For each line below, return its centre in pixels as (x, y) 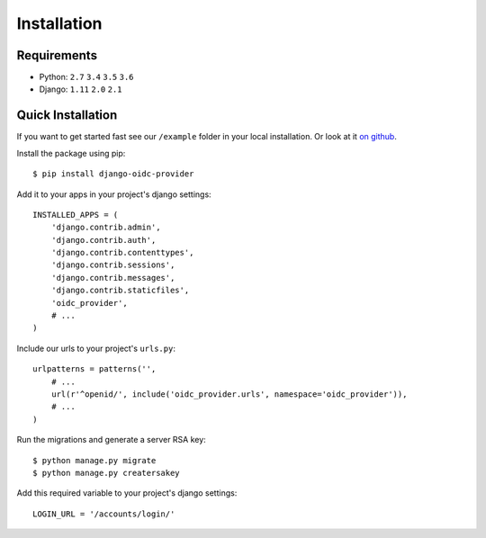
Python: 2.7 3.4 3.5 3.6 (86, 77)
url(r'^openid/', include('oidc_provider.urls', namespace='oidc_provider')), (229, 395)
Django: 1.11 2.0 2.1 (81, 89)
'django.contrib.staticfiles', (120, 291)
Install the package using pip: (71, 153)
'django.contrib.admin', (106, 228)
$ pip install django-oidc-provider (113, 174)
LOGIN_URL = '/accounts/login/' (104, 514)
